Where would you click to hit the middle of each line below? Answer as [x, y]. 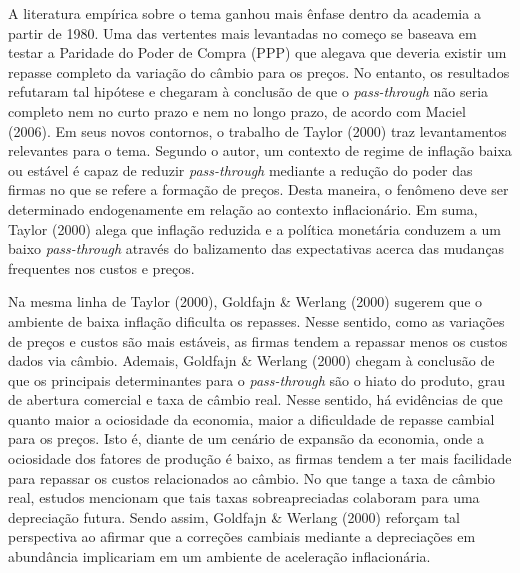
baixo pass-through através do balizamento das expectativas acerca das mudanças [256, 248]
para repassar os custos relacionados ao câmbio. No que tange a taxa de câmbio [252, 477]
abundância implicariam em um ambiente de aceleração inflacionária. [219, 556]
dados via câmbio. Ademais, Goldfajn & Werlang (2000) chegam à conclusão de [251, 360]
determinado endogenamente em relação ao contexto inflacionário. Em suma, [243, 208]
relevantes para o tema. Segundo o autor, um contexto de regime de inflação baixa [260, 150]
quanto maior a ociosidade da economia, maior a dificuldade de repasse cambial [251, 418]
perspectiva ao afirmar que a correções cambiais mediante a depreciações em [242, 536]
